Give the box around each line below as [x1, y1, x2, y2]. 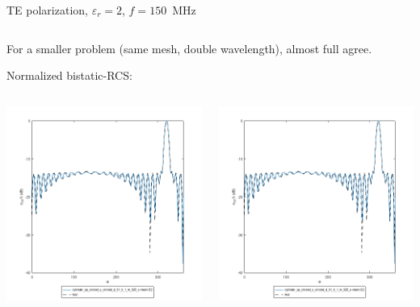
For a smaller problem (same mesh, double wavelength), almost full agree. [6, 39, 372, 56]
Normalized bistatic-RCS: [6, 67, 132, 84]
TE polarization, [6, 2, 88, 18]
